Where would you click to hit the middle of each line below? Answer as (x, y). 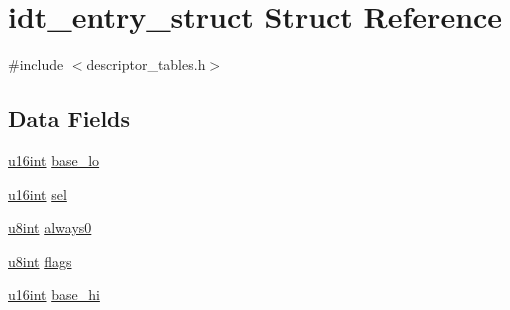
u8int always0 (50, 227)
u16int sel (37, 193)
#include (36, 64)
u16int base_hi (54, 294)
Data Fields (69, 118)
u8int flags (40, 260)
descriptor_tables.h (146, 64)
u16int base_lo (54, 159)
